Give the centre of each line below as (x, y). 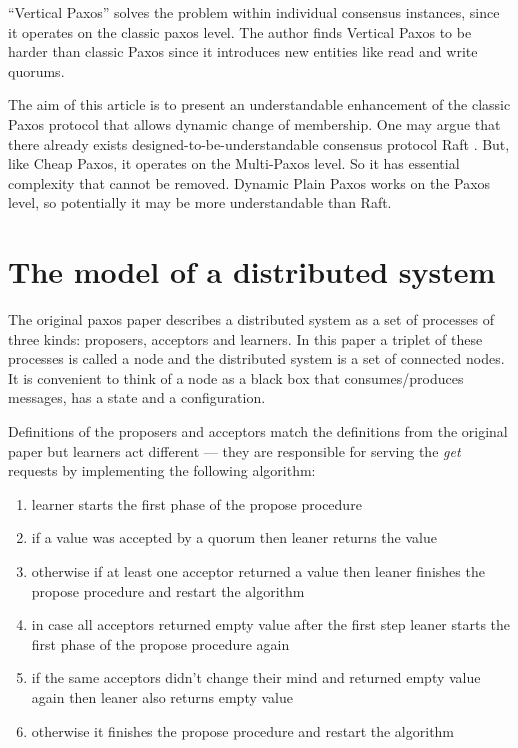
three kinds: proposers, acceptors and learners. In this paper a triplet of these (245, 338)
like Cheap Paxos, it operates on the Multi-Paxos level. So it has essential (234, 163)
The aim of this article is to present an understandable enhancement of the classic (259, 104)
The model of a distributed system (252, 271)
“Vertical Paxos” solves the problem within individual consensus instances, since (254, 12)
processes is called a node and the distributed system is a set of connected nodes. (256, 358)
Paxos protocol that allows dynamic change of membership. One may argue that (254, 123)
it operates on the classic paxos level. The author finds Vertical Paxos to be (240, 31)
